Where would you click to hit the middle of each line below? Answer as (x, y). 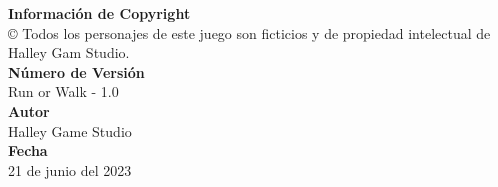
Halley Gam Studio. (69, 52)
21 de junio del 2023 (70, 169)
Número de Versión (76, 71)
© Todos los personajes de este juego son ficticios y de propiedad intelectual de (249, 32)
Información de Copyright (99, 13)
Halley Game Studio (70, 130)
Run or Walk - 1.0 (63, 91)
